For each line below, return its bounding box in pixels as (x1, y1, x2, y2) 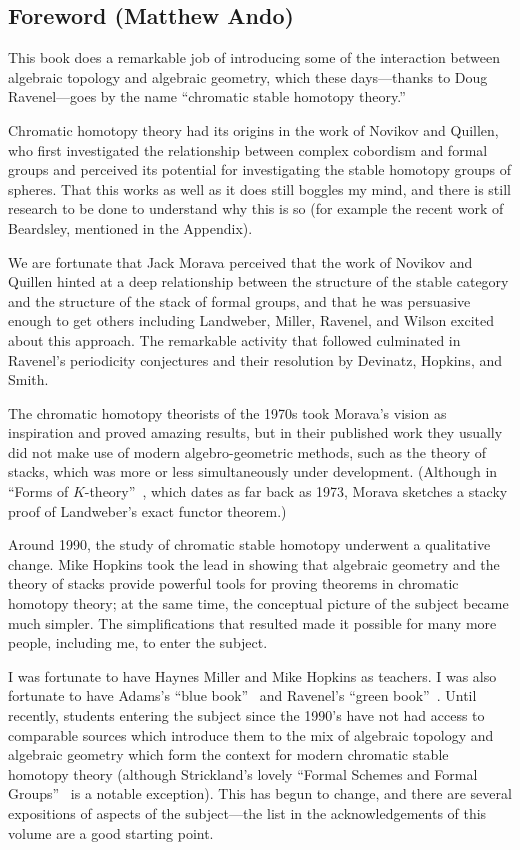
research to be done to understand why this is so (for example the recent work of (8, 198, 504, 219)
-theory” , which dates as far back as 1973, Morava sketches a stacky (84, 481, 508, 502)
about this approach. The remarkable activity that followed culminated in (8, 329, 461, 350)
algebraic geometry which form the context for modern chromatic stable (8, 744, 449, 765)
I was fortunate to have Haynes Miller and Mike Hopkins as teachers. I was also (8, 665, 497, 686)
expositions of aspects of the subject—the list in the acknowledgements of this (8, 802, 487, 823)
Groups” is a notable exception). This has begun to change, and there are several (8, 783, 512, 804)
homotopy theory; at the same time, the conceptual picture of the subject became (8, 593, 509, 614)
